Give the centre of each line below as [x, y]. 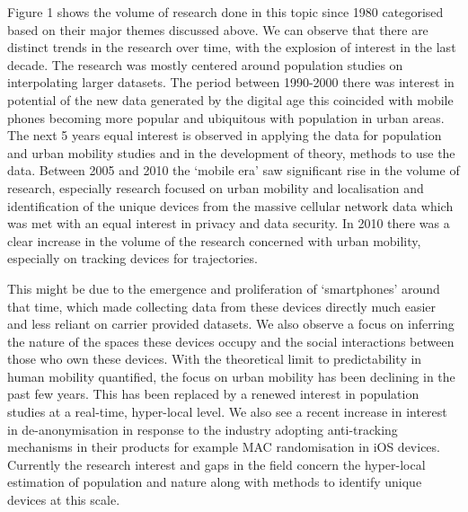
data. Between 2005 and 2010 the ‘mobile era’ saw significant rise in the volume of [234, 170]
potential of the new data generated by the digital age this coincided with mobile [230, 99]
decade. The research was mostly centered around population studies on [205, 64]
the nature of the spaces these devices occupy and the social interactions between [231, 341]
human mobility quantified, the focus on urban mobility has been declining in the [231, 376]
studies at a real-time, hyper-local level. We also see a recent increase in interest [227, 412]
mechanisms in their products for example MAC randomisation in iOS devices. [224, 447]
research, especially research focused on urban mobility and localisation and [216, 187]
